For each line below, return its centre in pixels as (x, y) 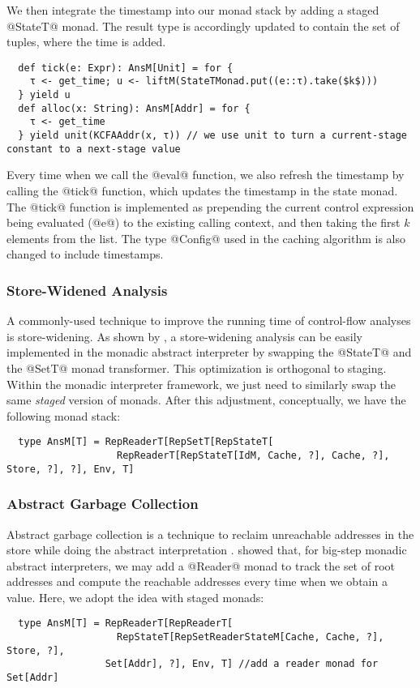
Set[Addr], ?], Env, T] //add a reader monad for (242, 664)
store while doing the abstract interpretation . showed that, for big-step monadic (207, 550)
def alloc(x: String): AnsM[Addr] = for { (134, 108)
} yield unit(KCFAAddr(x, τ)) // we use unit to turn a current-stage (212, 136)
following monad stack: (64, 415)
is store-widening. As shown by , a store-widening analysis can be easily (184, 336)
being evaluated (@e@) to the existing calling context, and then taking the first (204, 222)
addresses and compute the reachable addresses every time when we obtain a (197, 581)
